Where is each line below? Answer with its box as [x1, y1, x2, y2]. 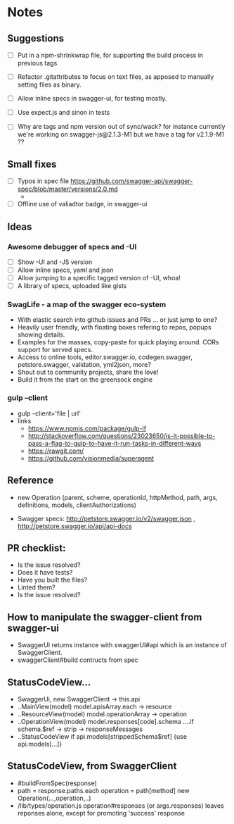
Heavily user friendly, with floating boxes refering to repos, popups [17, 323, 212, 332]
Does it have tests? [17, 568, 73, 577]
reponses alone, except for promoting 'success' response [17, 809, 185, 817]
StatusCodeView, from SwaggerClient [7, 760, 177, 772]
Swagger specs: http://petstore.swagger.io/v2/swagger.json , [17, 514, 195, 523]
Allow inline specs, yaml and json [17, 266, 114, 274]
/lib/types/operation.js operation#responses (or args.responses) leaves [17, 801, 225, 810]
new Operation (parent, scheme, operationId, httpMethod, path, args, [17, 493, 218, 501]
